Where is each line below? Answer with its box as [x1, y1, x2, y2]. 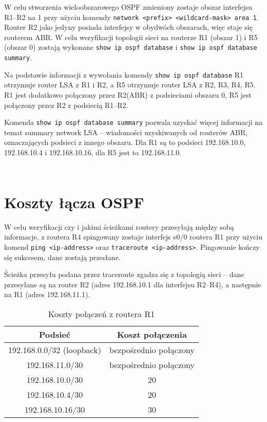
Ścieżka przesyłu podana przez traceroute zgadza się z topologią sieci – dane [4, 269, 244, 280]
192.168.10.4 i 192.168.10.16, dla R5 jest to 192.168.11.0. [4, 147, 182, 158]
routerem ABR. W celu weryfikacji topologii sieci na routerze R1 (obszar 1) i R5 [4, 31, 258, 42]
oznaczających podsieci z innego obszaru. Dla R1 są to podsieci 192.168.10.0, [4, 137, 246, 148]
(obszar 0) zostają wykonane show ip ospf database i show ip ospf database [4, 42, 257, 52]
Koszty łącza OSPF [4, 191, 144, 212]
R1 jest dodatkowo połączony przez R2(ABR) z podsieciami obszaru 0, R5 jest [4, 89, 252, 100]
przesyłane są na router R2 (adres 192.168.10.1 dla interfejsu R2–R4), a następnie [4, 279, 261, 289]
